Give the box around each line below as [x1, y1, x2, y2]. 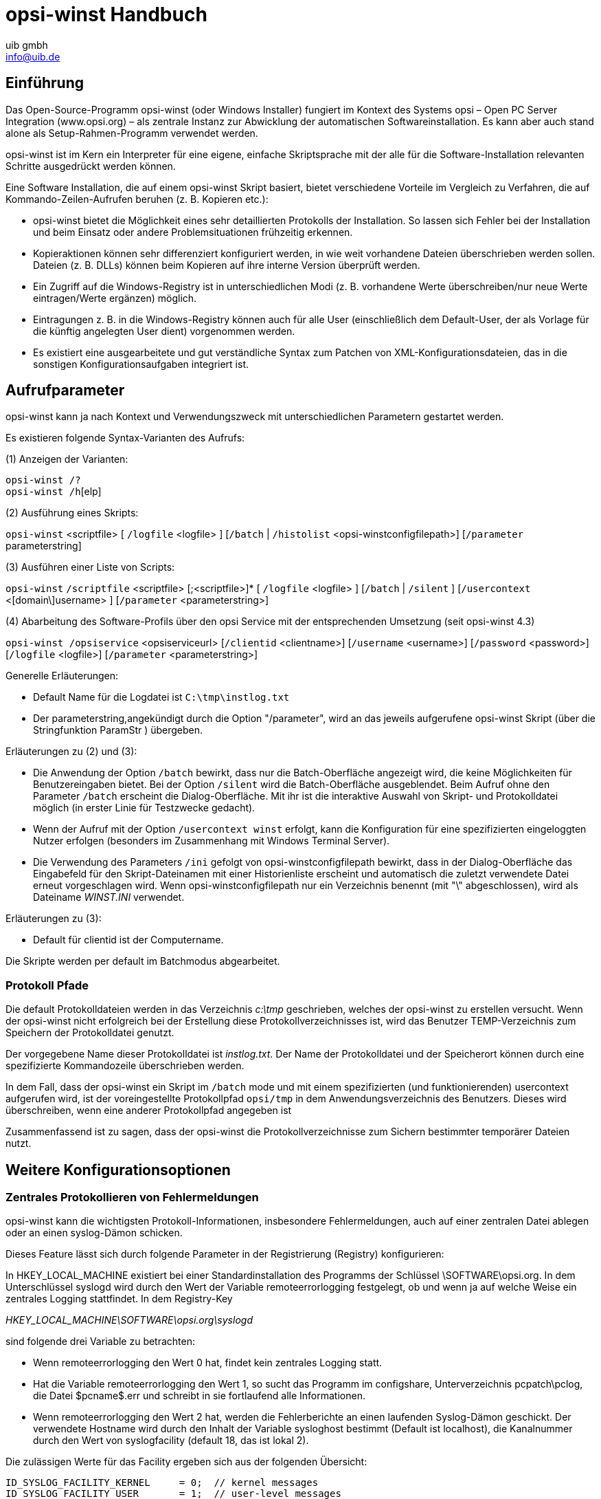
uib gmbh [5, 39, 48, 51]
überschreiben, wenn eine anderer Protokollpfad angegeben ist [5, 1104, 292, 1117]
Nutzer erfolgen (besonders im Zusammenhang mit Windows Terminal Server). [33, 835, 390, 847]
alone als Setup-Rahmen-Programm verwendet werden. [5, 127, 258, 139]
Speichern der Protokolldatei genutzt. [5, 1027, 174, 1039]
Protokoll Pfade [5, 978, 89, 992]
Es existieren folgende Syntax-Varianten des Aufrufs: [5, 432, 245, 444]
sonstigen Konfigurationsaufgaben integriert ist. [33, 358, 249, 370]
